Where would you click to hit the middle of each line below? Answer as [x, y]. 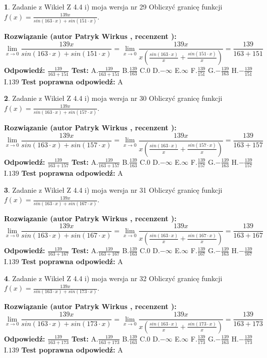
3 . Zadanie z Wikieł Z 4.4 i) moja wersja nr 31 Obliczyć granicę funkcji [113, 189]
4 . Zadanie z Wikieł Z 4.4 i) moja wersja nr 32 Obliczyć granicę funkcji [113, 278]
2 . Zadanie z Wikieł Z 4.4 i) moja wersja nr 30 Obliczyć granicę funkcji [113, 98]
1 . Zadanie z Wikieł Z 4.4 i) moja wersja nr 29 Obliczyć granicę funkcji [113, 6]
